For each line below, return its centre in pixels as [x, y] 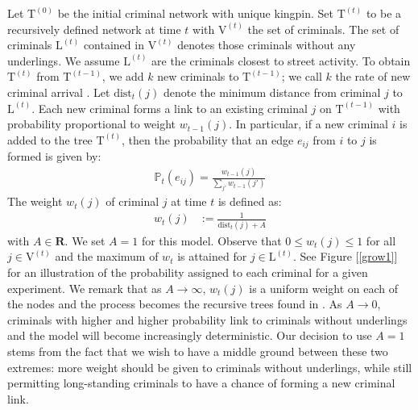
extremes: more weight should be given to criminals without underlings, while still [210, 367]
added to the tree [50, 139]
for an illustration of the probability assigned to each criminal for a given [188, 272]
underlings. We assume [64, 60]
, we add [123, 76]
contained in [114, 45]
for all [381, 240]
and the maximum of [107, 256]
